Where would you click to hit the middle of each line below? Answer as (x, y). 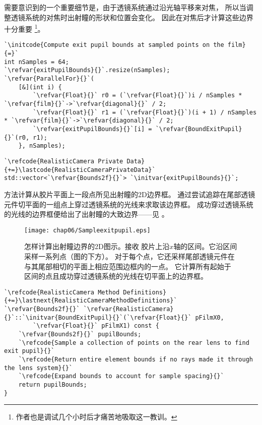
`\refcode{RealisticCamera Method (62, 292)
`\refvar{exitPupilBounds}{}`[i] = (92, 129)
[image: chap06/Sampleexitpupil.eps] (87, 230)
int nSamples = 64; (37, 62)
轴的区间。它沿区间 (205, 246)
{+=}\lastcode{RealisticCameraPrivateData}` (80, 170)
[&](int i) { (40, 87)
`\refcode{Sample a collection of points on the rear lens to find (134, 343)
